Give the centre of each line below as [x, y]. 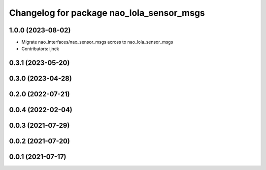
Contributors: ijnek [40, 49]
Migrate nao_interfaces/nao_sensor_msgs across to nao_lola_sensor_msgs [97, 42]
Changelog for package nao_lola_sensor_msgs [107, 13]
